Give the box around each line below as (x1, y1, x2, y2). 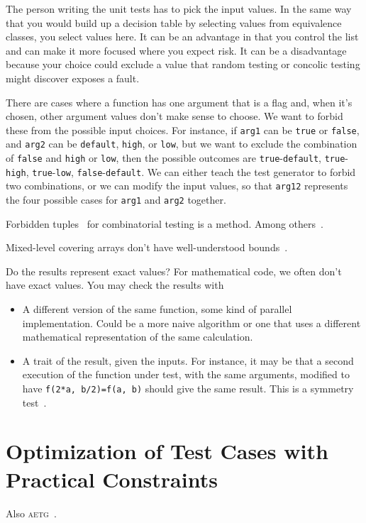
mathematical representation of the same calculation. (22, 329, 253, 344)
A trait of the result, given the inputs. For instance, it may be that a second (22, 353, 354, 368)
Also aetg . (6, 505, 57, 520)
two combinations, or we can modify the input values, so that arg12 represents (6, 178, 348, 193)
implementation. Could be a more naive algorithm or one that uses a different (22, 315, 361, 330)
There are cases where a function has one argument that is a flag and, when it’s (6, 94, 353, 109)
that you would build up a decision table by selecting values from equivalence (6, 15, 342, 30)
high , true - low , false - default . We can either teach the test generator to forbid (6, 164, 356, 179)
